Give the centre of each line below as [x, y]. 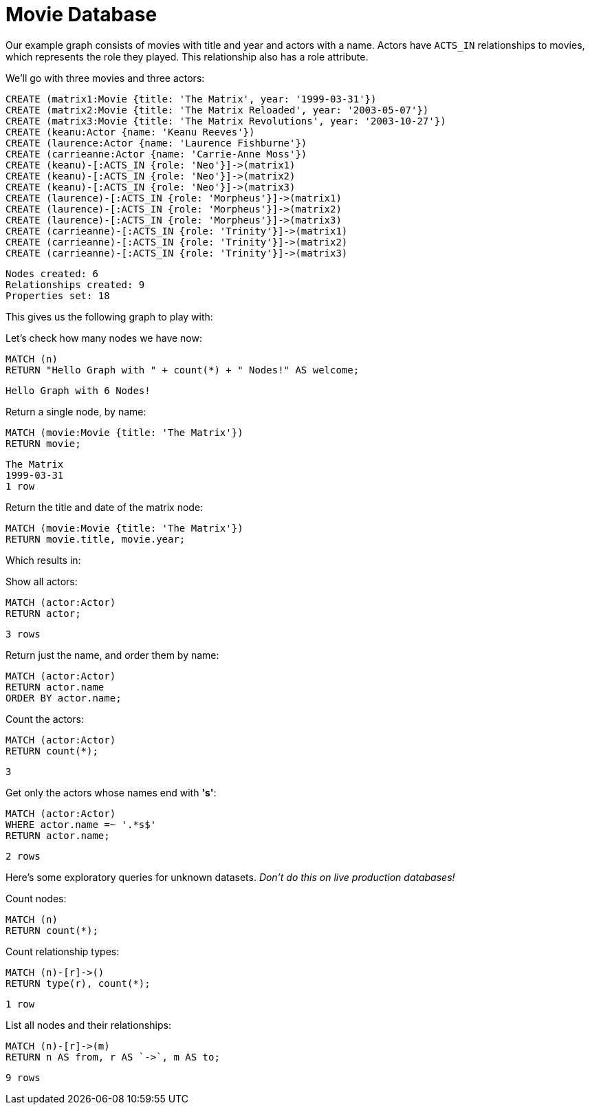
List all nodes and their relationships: [88, 1025]
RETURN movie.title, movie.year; [96, 539]
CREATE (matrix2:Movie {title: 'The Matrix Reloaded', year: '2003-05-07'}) [217, 110]
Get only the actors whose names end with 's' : [111, 792]
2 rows [23, 856]
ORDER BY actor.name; [64, 698]
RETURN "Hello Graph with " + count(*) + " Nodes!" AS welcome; [183, 370]
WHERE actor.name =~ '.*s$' [81, 824]
